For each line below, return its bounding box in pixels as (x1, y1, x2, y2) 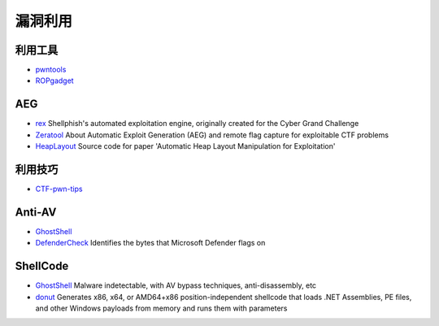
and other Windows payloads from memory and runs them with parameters (35, 303, 288, 313)
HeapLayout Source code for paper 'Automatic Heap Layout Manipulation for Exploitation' (35, 141, 336, 151)
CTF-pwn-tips (35, 184, 83, 194)
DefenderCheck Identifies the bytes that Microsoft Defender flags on (35, 238, 266, 248)
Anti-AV (15, 205, 57, 219)
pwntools (35, 65, 67, 75)
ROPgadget (35, 76, 74, 85)
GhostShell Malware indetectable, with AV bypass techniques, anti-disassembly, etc (35, 280, 317, 290)
